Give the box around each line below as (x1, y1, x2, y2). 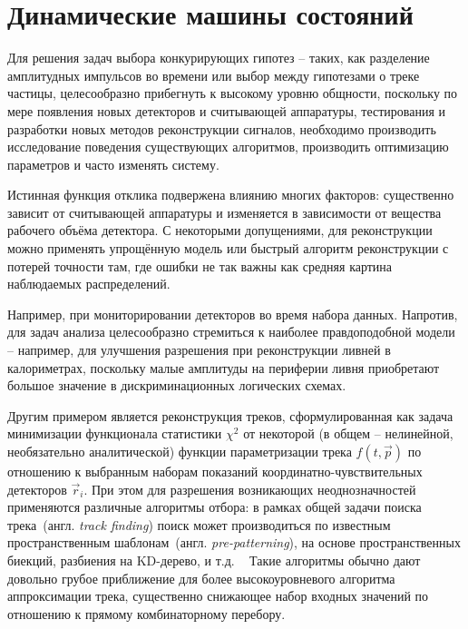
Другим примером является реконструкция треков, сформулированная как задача (7, 406, 453, 425)
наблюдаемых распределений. (7, 274, 171, 293)
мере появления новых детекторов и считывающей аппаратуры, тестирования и (7, 101, 446, 120)
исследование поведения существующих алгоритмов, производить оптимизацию (7, 137, 449, 156)
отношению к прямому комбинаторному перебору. (7, 604, 286, 623)
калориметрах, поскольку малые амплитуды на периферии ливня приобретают (7, 358, 440, 377)
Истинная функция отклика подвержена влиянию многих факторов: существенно (7, 185, 454, 204)
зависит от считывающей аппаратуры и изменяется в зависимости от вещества (7, 202, 442, 221)
